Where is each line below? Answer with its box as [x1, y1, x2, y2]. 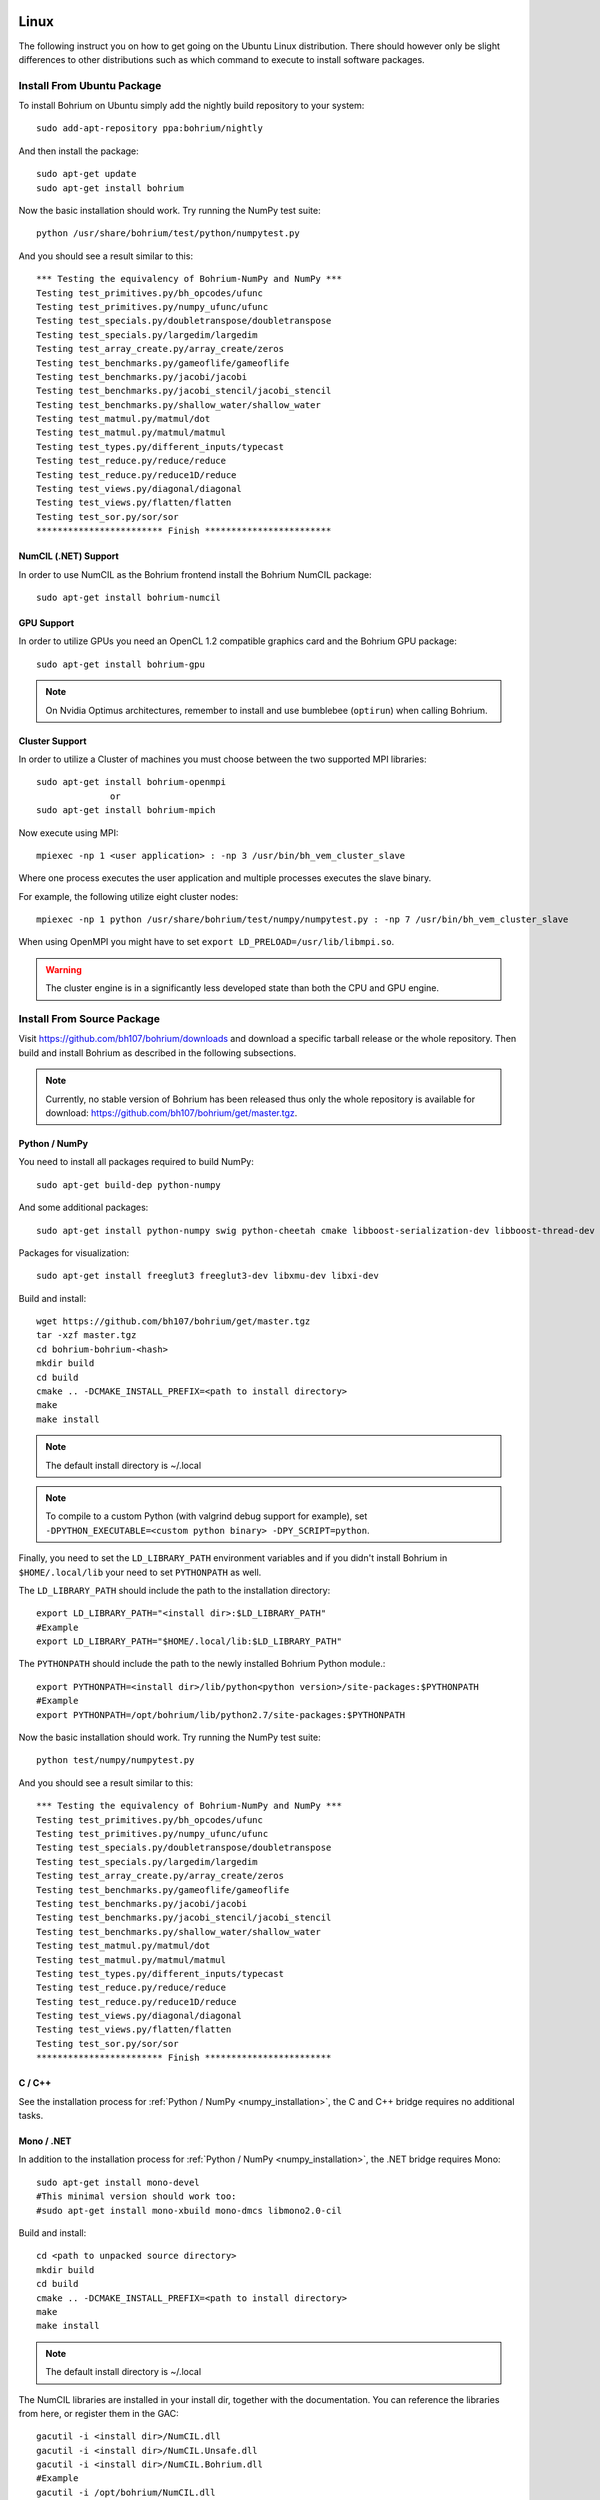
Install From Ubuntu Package [18, 78, 162, 92]
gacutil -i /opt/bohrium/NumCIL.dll [36, 2486, 216, 2498]
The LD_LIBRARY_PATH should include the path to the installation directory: [18, 1584, 331, 1596]
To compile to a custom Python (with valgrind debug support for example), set [45, 1510, 368, 1522]
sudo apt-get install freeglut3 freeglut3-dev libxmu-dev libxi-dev [36, 1270, 379, 1282]
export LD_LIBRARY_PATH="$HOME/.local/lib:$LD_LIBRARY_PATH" [36, 1636, 342, 1647]
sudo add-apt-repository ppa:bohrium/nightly [36, 123, 264, 134]
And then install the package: [18, 145, 139, 157]
